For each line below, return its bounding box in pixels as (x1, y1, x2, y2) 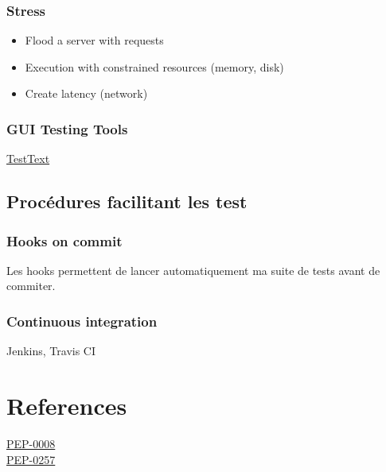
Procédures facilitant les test (6, 189, 248, 214)
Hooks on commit (6, 230, 123, 250)
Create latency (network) (25, 85, 148, 102)
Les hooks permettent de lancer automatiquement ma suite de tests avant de (6, 261, 380, 278)
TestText (6, 150, 50, 167)
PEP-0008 (6, 435, 56, 451)
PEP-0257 (6, 451, 56, 467)
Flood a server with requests (25, 32, 164, 48)
